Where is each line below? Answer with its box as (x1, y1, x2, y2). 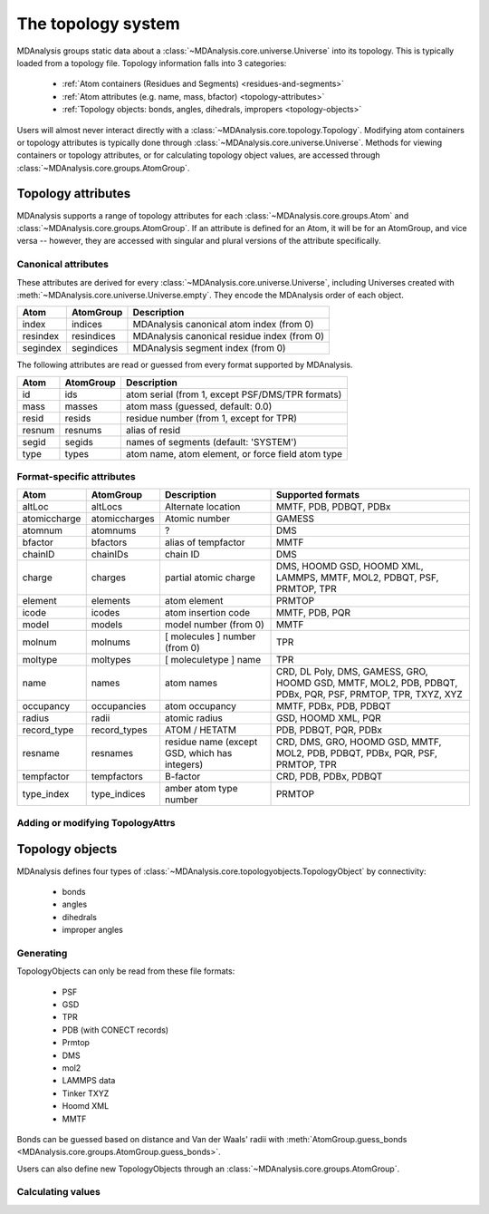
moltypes (91, 654, 131, 666)
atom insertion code (164, 607, 251, 619)
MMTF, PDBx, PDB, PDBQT (275, 700, 391, 713)
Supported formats (275, 489, 360, 501)
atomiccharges (91, 512, 155, 525)
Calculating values (16, 1186, 101, 1199)
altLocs (91, 500, 122, 513)
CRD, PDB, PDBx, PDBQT (275, 771, 383, 783)
